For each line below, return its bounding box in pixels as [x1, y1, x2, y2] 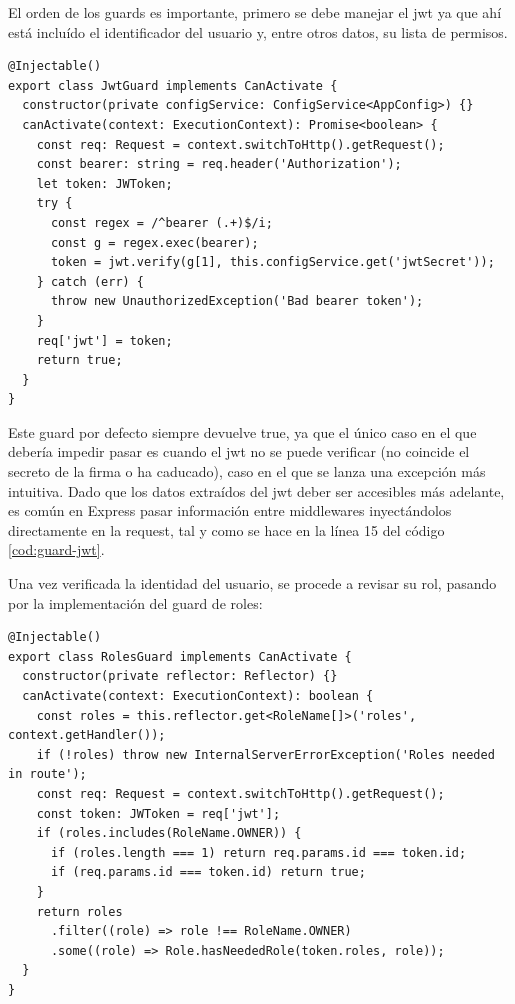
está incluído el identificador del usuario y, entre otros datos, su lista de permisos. [8, 21, 508, 42]
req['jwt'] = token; [36, 333, 173, 348]
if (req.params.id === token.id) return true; [50, 865, 366, 880]
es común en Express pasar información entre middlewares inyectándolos [8, 500, 452, 521]
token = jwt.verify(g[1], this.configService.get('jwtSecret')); [50, 255, 495, 270]
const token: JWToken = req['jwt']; [36, 806, 281, 821]
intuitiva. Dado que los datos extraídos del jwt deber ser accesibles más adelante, [8, 480, 505, 501]
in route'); [8, 767, 87, 782]
